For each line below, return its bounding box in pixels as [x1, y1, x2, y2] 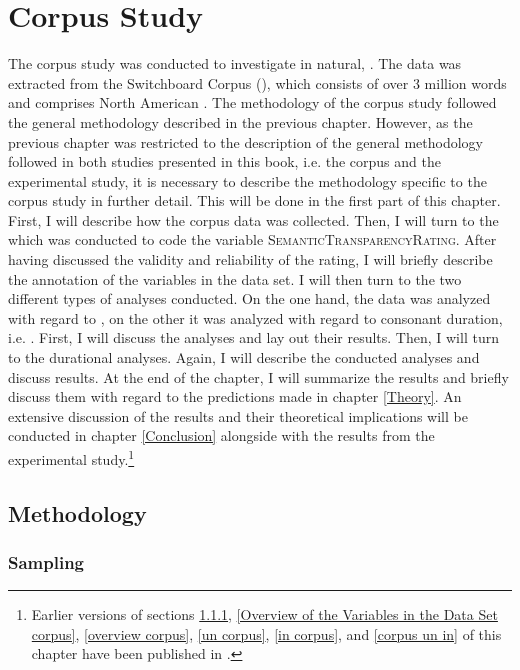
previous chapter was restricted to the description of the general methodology [8, 131, 483, 152]
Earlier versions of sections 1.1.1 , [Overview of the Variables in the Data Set [31, 604, 498, 625]
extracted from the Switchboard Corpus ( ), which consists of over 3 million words [8, 72, 507, 93]
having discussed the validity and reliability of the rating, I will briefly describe [8, 249, 493, 270]
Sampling [8, 549, 85, 574]
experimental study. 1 [8, 446, 135, 469]
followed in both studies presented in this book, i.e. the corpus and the [8, 151, 441, 172]
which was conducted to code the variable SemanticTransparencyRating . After [8, 229, 497, 250]
